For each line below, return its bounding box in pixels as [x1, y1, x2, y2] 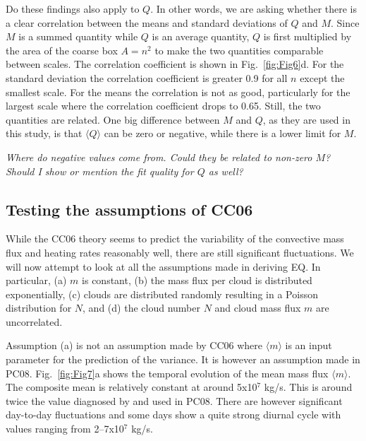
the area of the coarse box [6, 42, 118, 57]
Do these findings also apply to [6, 1, 140, 16]
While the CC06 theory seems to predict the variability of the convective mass [6, 231, 344, 246]
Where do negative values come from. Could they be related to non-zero [6, 149, 312, 164]
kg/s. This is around [264, 380, 353, 394]
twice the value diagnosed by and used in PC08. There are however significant [6, 393, 343, 408]
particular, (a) [6, 273, 67, 288]
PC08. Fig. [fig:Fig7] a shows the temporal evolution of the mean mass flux [6, 365, 329, 380]
